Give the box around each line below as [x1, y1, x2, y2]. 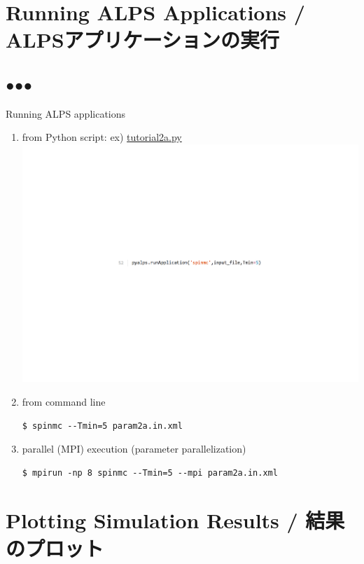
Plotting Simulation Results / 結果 [6, 506, 345, 535]
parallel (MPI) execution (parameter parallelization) [22, 441, 246, 456]
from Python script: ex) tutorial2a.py [22, 130, 182, 144]
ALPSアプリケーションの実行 [6, 25, 280, 54]
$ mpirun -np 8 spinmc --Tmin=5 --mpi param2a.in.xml [22, 467, 278, 478]
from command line [22, 394, 106, 408]
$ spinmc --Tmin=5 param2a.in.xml [22, 420, 183, 431]
